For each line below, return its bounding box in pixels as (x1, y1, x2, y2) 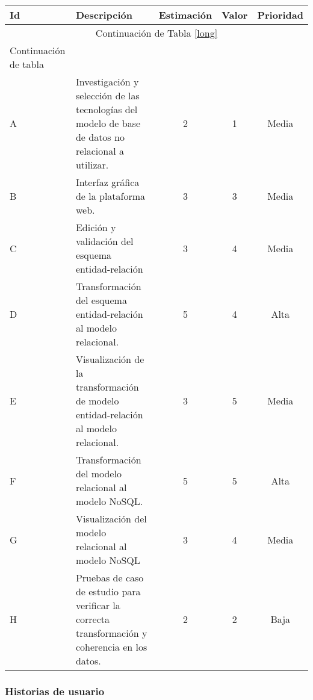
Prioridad (257, 8, 303, 22)
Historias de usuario (5, 683, 105, 698)
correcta (75, 612, 110, 626)
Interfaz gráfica (75, 175, 140, 189)
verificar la (75, 598, 120, 612)
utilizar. (75, 158, 109, 172)
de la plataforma (75, 189, 146, 203)
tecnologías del (75, 102, 138, 116)
